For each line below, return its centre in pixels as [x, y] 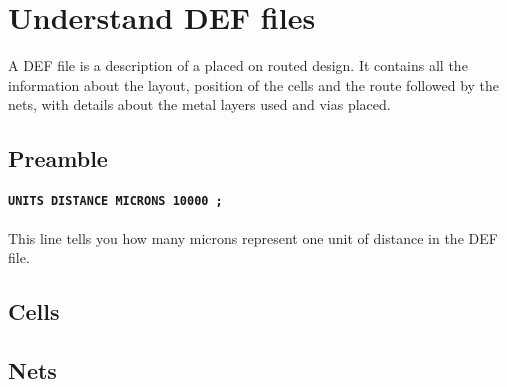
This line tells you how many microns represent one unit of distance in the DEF [253, 237]
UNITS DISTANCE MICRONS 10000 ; [115, 201]
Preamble [58, 158]
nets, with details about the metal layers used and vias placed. [199, 104]
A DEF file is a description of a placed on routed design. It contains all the [238, 65]
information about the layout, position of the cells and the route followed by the [254, 84]
